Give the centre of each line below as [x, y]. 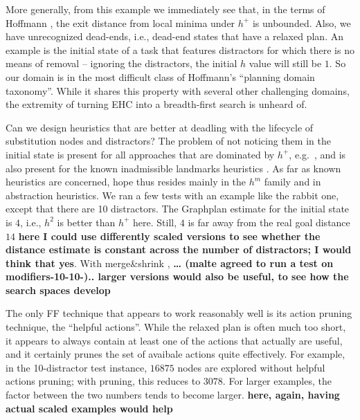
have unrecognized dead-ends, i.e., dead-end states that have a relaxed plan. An [174, 36]
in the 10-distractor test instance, [76, 367]
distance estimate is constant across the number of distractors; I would [179, 249]
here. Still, [155, 222]
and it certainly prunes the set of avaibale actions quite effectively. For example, [175, 354]
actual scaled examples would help [89, 408]
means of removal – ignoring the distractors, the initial [121, 63]
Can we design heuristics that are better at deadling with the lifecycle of [160, 127]
